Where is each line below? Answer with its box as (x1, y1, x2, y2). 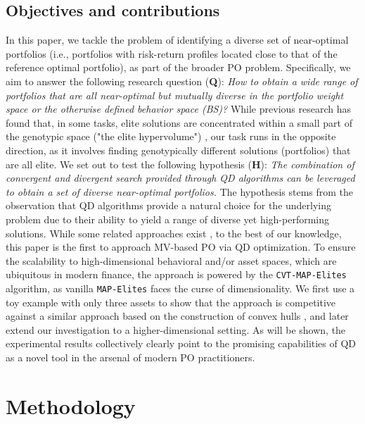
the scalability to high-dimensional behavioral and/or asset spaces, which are (6, 253, 337, 268)
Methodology (6, 391, 136, 420)
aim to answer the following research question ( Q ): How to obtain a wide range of (6, 73, 358, 88)
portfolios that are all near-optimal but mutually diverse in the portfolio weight (6, 87, 344, 102)
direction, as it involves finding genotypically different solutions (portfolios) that (6, 142, 351, 157)
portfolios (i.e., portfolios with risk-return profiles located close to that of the (6, 46, 338, 61)
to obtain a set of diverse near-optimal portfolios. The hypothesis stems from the (6, 184, 354, 199)
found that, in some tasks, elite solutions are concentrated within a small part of (6, 115, 352, 130)
